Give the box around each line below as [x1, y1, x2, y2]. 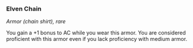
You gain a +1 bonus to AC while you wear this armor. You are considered [6, 29, 186, 36]
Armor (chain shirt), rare [6, 18, 66, 25]
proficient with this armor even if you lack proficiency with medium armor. [6, 36, 188, 43]
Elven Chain [6, 5, 42, 13]
